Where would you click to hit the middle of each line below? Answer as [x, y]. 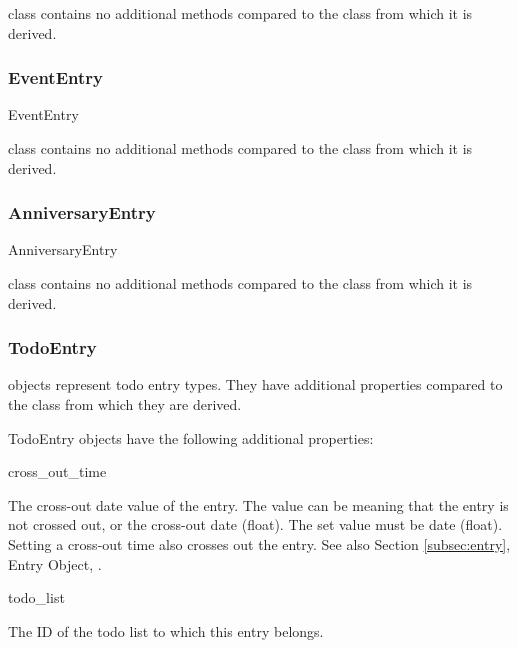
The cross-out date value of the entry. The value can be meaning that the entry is [258, 504]
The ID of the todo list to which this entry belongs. [166, 630]
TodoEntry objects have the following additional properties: [191, 437]
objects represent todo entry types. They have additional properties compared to [255, 384]
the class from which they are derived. [125, 404]
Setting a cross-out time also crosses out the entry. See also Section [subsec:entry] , [259, 543]
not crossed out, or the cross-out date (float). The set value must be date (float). [255, 524]
